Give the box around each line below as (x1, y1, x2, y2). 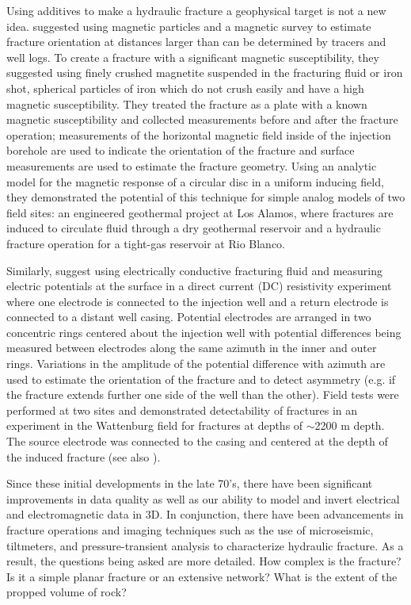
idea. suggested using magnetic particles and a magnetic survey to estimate (6, 17, 371, 34)
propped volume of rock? (6, 584, 127, 600)
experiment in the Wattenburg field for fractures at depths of (6, 417, 303, 434)
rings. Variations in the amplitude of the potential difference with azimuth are (6, 355, 386, 372)
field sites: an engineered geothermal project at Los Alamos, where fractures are (6, 204, 394, 220)
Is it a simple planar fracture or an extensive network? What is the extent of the (6, 568, 398, 584)
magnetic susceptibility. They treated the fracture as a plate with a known (6, 95, 367, 112)
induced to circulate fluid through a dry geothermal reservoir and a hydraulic (6, 220, 381, 236)
